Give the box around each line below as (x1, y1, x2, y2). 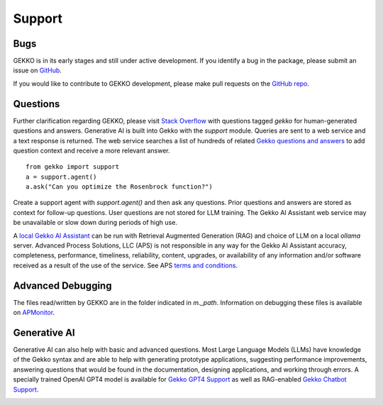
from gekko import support (26, 163, 120, 171)
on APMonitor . (13, 309, 55, 317)
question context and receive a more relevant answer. (13, 146, 170, 155)
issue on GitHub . (13, 66, 62, 74)
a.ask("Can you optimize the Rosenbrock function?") (26, 183, 213, 191)
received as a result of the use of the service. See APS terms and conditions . (13, 261, 238, 270)
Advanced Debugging (13, 279, 112, 292)
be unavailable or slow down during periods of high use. (13, 218, 177, 227)
